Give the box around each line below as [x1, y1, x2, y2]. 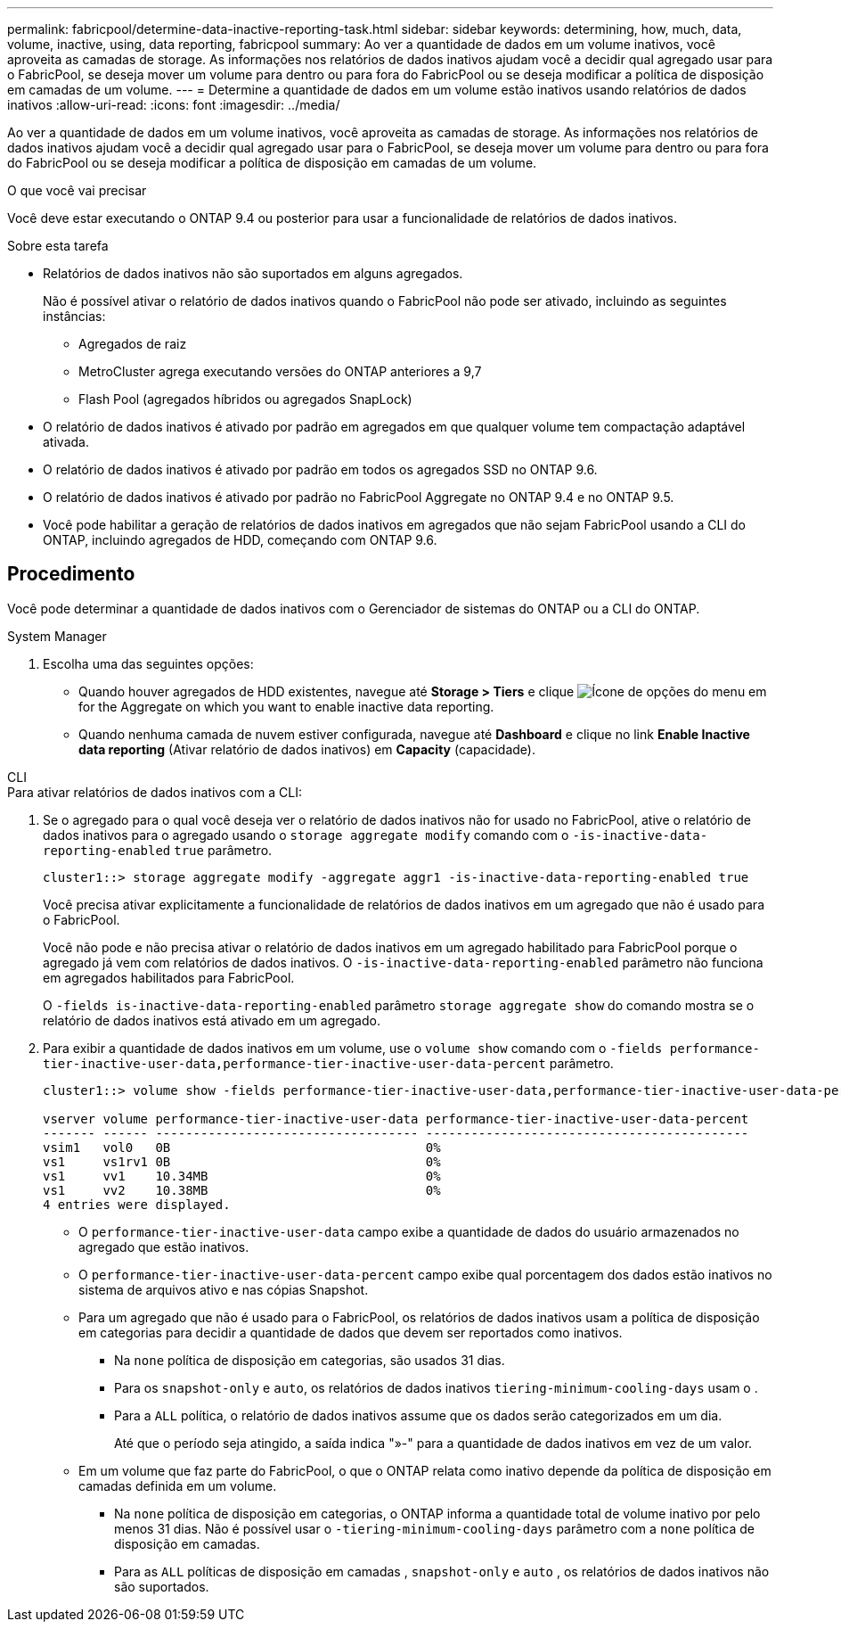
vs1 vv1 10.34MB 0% [43, 1168, 441, 1183]
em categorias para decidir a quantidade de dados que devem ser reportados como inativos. [78, 1324, 623, 1340]
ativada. [43, 434, 89, 449]
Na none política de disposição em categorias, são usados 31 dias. [114, 1352, 505, 1368]
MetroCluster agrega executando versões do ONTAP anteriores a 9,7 [78, 364, 482, 379]
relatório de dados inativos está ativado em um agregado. [43, 1012, 380, 1028]
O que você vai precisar [7, 183, 147, 198]
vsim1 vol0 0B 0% [43, 1139, 441, 1155]
